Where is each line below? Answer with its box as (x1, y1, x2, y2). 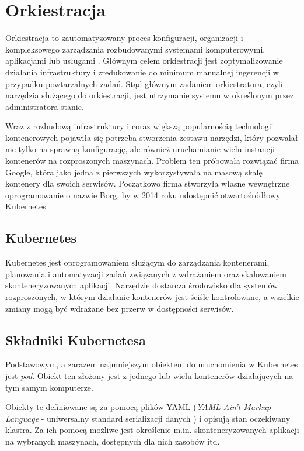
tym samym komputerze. (5, 381, 93, 393)
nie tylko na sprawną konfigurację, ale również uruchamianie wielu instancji (5, 143, 275, 155)
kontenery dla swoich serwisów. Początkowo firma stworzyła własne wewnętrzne (5, 177, 290, 190)
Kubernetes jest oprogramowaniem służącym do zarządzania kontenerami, (5, 256, 270, 268)
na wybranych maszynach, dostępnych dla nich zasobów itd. (5, 435, 220, 447)
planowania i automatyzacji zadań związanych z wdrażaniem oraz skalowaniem (5, 267, 286, 280)
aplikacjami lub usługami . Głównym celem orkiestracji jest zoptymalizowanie (5, 54, 283, 67)
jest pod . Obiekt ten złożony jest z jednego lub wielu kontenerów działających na (5, 370, 293, 381)
